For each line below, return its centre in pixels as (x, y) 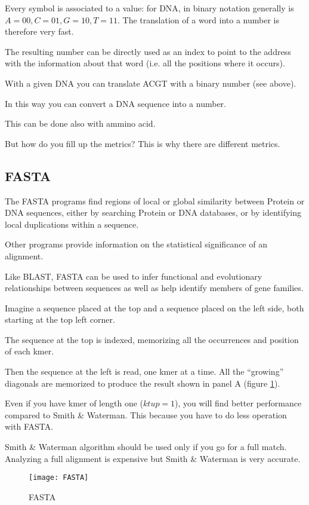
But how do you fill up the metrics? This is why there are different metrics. (143, 143)
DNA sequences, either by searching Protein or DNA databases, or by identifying (153, 212)
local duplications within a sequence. (72, 224)
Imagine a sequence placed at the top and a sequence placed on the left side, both (154, 307)
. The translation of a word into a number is (198, 19)
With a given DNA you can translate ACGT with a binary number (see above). (151, 83)
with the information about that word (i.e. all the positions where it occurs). (145, 63)
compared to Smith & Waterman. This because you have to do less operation (146, 414)
